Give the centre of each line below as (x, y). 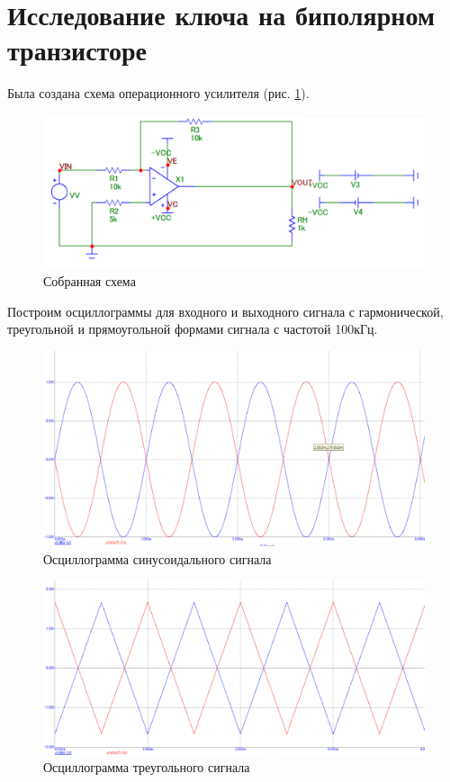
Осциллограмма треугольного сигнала (147, 767)
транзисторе (77, 50)
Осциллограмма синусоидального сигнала (157, 558)
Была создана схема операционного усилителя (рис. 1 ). (158, 93)
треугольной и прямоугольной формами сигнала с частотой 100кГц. (193, 329)
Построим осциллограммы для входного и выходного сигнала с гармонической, (225, 311)
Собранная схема (90, 281)
